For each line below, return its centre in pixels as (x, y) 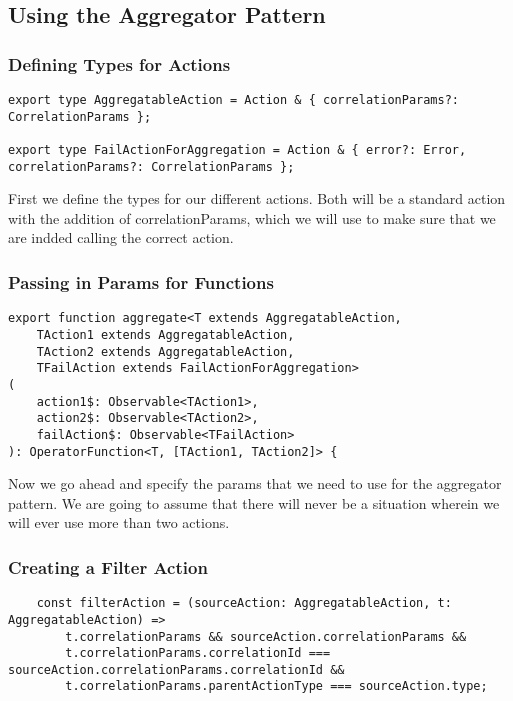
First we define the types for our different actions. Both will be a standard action (257, 198)
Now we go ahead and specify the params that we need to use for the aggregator (255, 483)
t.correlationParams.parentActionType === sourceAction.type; (276, 686)
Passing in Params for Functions (141, 281)
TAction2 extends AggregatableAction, (165, 351)
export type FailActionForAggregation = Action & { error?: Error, (237, 149)
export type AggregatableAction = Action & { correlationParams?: (234, 100)
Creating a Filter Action (108, 566)
